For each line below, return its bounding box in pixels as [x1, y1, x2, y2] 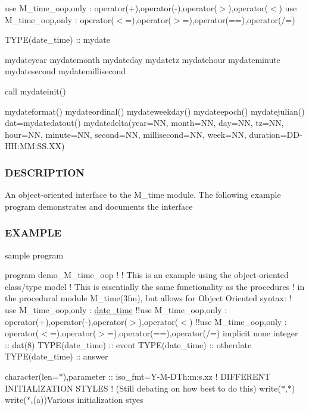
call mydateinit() [5, 84, 66, 97]
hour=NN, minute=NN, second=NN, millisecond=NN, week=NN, [5, 128, 246, 140]
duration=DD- [249, 128, 302, 140]
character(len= [5, 370, 59, 382]
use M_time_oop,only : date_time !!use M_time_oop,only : [5, 303, 227, 316]
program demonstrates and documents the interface [5, 200, 193, 212]
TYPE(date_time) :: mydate [5, 33, 110, 46]
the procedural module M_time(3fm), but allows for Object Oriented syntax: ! [5, 292, 292, 304]
